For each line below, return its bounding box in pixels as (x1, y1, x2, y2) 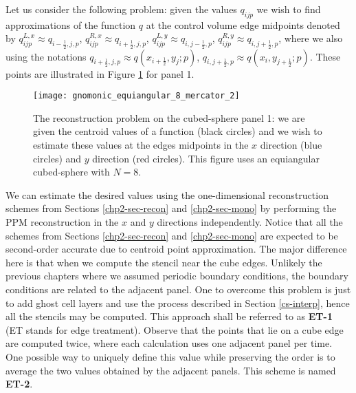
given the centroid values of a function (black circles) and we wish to (33, 124, 322, 138)
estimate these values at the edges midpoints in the (33, 138, 249, 151)
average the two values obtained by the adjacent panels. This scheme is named (5, 363, 336, 377)
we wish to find (256, 2, 321, 16)
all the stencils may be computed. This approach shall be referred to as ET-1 (5, 309, 333, 323)
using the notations (5, 49, 87, 63)
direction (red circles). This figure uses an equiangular (92, 151, 320, 165)
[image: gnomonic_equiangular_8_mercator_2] (33, 91, 240, 101)
